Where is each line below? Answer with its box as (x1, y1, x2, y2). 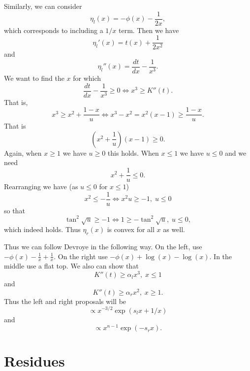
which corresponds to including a (4, 25, 103, 35)
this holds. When (107, 147, 159, 158)
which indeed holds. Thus (4, 224, 81, 235)
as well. (163, 224, 186, 235)
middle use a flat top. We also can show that (4, 261, 139, 271)
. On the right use (54, 251, 108, 261)
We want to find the (4, 72, 64, 83)
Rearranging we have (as (4, 181, 78, 192)
